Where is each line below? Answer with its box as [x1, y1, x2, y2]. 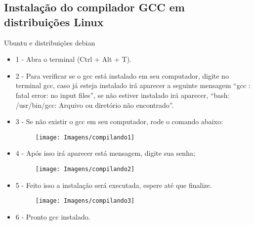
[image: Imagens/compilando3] [35, 197, 135, 205]
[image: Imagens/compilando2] [35, 166, 135, 173]
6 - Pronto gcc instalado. [15, 211, 90, 222]
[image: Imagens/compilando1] [35, 134, 135, 141]
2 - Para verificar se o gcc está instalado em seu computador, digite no [15, 70, 229, 81]
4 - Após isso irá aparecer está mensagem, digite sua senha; [15, 148, 195, 158]
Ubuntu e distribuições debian [4, 37, 95, 47]
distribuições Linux [4, 14, 104, 29]
